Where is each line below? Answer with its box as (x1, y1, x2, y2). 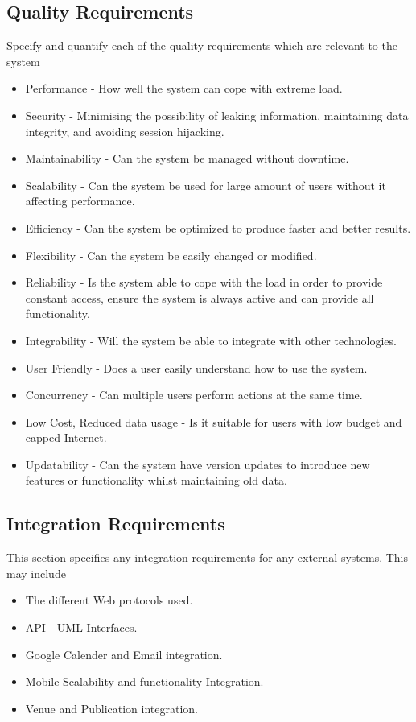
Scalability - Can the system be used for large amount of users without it (25, 176, 386, 193)
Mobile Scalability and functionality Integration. (25, 673, 264, 690)
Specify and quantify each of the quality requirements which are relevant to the (6, 37, 397, 54)
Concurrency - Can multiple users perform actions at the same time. (25, 386, 363, 403)
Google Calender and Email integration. (25, 646, 223, 662)
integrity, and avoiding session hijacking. (25, 122, 224, 139)
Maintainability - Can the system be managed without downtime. (25, 150, 349, 167)
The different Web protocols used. (25, 592, 193, 609)
